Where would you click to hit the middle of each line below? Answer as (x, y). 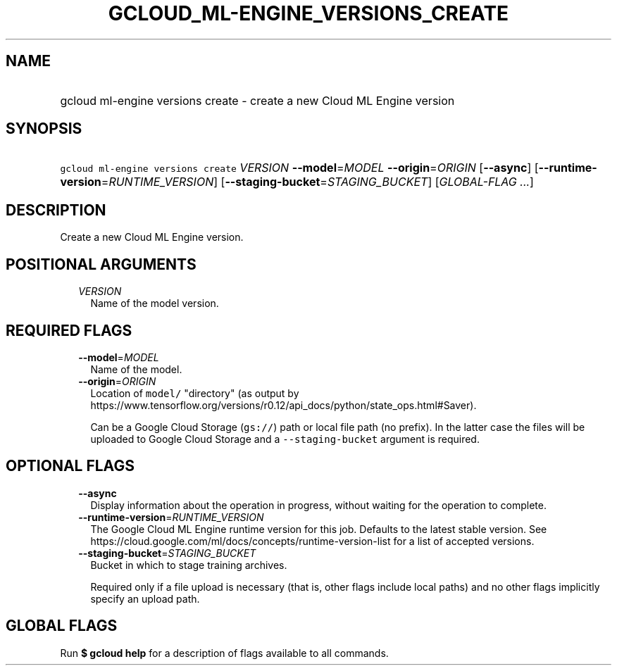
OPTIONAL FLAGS (70, 466)
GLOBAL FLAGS (62, 626)
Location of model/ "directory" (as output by (195, 393)
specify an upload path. (145, 598)
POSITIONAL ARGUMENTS (101, 264)
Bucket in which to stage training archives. (189, 565)
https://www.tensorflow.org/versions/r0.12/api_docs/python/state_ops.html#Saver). (283, 405)
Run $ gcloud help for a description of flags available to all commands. (224, 653)
